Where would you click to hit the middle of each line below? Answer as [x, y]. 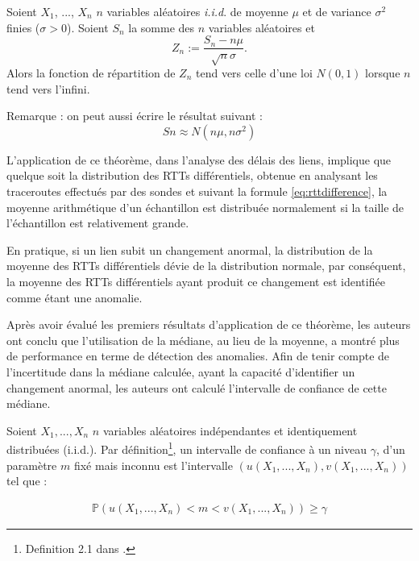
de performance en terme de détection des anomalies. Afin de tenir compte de [198, 356]
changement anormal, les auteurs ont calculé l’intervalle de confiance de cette [197, 387]
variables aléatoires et [261, 27]
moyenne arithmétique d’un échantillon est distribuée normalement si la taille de [205, 207]
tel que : [27, 481]
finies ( [23, 27]
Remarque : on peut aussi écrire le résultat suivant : [135, 116]
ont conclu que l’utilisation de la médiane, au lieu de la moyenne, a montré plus [203, 340]
